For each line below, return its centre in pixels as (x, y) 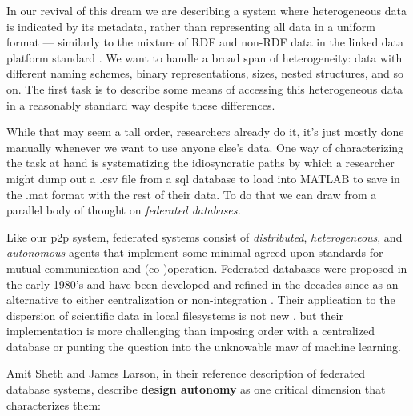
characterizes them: (54, 404)
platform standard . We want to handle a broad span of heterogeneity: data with (204, 57)
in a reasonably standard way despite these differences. (141, 104)
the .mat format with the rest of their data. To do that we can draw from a (192, 194)
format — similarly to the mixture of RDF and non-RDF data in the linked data (205, 42)
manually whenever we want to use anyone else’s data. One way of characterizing (205, 147)
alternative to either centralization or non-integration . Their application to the (201, 300)
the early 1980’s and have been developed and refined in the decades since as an (202, 284)
